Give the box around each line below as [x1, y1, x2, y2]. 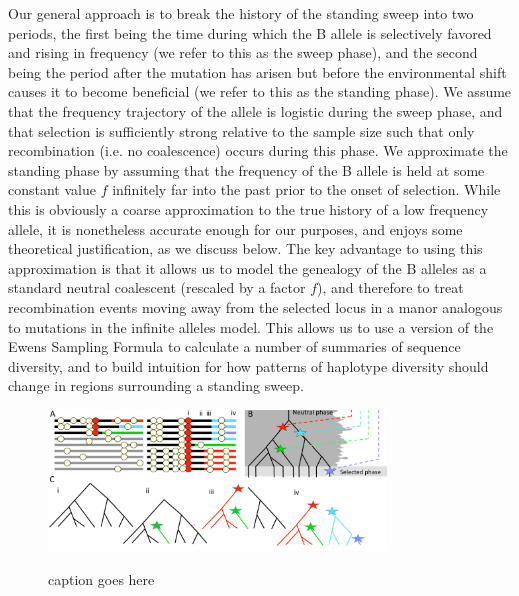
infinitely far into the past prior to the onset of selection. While [112, 179, 501, 200]
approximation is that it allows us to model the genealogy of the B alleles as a [8, 257, 487, 278]
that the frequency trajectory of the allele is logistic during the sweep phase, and [8, 100, 503, 121]
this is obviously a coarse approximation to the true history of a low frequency [8, 198, 489, 219]
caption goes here [48, 568, 155, 589]
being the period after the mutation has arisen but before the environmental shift [8, 61, 507, 82]
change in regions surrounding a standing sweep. [8, 375, 305, 396]
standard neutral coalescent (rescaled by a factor [8, 277, 306, 298]
